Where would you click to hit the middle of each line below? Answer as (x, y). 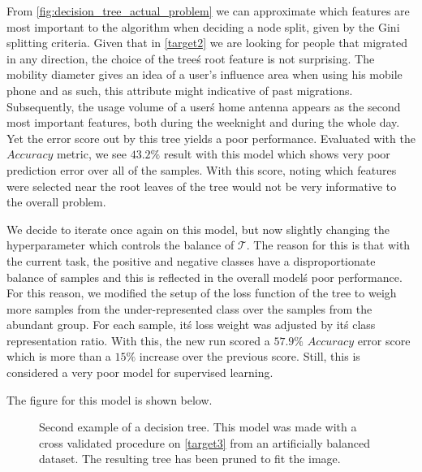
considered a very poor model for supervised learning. (140, 372)
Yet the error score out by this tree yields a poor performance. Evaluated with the (211, 138)
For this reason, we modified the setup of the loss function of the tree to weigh (202, 293)
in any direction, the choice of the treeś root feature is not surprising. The (191, 58)
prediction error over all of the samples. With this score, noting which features (202, 169)
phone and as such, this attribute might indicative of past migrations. (180, 90)
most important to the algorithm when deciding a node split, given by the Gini (203, 26)
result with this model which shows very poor (277, 154)
